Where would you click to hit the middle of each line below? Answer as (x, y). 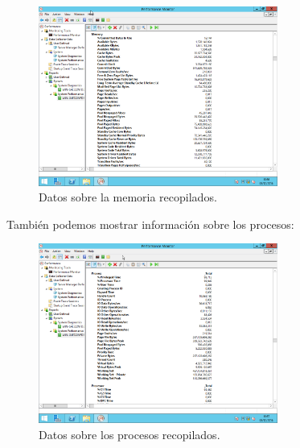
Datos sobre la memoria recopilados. (128, 197)
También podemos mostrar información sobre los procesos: (150, 224)
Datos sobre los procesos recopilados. (129, 434)
